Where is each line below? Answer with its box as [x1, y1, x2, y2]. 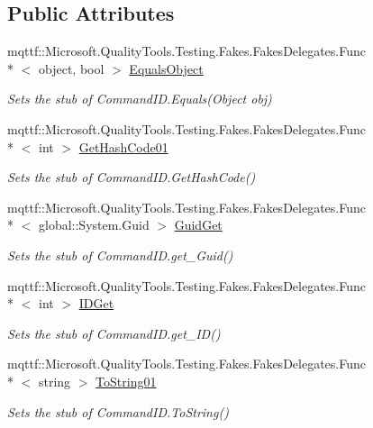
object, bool [38, 59, 105, 77]
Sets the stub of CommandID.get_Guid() [7, 245, 233, 264]
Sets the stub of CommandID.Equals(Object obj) [7, 89, 272, 108]
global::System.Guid [38, 215, 150, 234]
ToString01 [96, 371, 157, 390]
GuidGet [174, 215, 223, 234]
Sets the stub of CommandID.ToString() [7, 402, 229, 421]
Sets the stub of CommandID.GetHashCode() [7, 168, 256, 187]
